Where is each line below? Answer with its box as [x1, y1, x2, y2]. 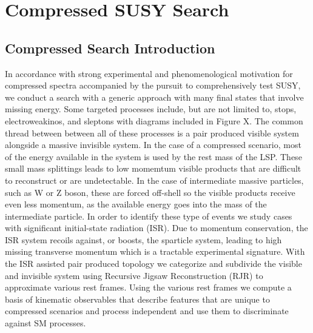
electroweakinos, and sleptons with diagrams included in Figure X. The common [5, 114, 303, 127]
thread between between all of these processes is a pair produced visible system [5, 126, 299, 139]
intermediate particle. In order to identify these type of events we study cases [5, 209, 292, 222]
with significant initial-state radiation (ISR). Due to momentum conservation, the [5, 221, 308, 234]
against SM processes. [5, 317, 86, 329]
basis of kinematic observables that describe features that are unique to [5, 292, 270, 305]
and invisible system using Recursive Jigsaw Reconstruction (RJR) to [5, 269, 263, 281]
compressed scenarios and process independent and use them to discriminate [5, 304, 289, 317]
